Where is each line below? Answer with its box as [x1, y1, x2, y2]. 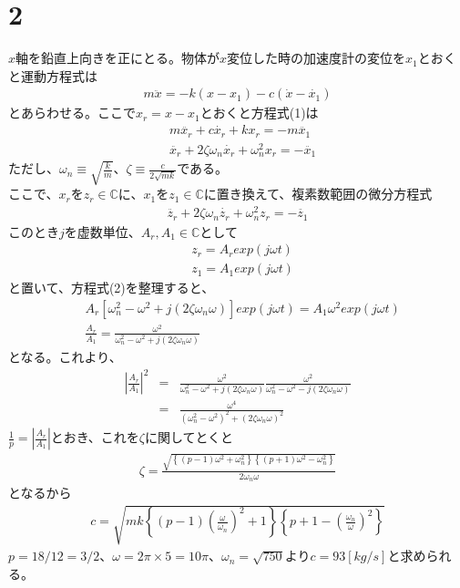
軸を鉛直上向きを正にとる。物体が [15, 48, 220, 67]
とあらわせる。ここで [8, 103, 136, 122]
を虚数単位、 [64, 222, 141, 241]
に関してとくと [144, 428, 234, 447]
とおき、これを [50, 428, 139, 447]
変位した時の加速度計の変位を [227, 48, 406, 67]
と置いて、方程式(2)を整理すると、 [8, 278, 215, 297]
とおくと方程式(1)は [199, 103, 319, 122]
